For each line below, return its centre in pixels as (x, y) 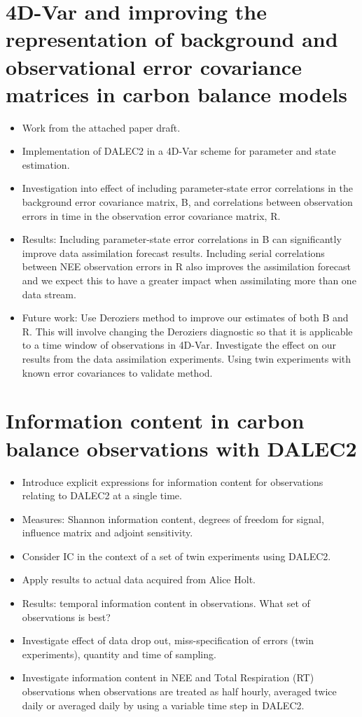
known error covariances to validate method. (117, 372)
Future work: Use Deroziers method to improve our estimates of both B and (185, 318)
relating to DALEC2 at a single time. (102, 495)
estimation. (46, 164)
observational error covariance (154, 66)
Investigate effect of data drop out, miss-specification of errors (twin (168, 640)
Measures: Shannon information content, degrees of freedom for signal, (173, 518)
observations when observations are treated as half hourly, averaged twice (179, 691)
